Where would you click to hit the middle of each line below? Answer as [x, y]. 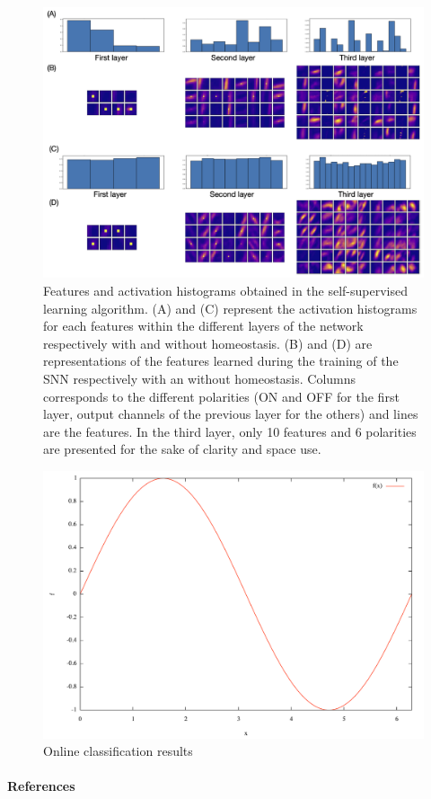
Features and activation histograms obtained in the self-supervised [226, 291]
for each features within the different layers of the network [203, 326]
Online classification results [118, 751]
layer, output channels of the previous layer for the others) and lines [231, 414]
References [41, 786]
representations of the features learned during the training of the [221, 361]
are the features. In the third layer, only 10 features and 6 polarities [230, 431]
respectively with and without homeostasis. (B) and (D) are [208, 343]
